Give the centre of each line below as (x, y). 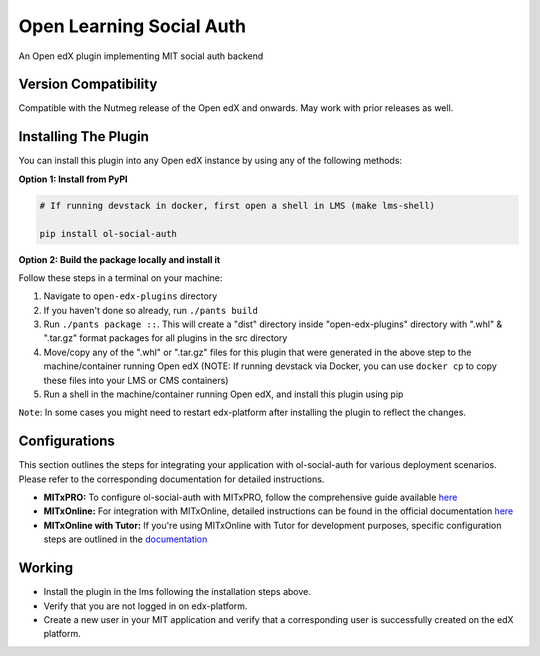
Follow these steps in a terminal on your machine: (120, 277)
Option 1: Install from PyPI (73, 179)
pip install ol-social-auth (108, 233)
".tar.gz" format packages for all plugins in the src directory (165, 338)
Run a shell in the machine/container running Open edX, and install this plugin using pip (223, 394)
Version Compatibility (88, 84)
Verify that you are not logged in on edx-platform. (145, 606)
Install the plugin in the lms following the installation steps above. (177, 592)
